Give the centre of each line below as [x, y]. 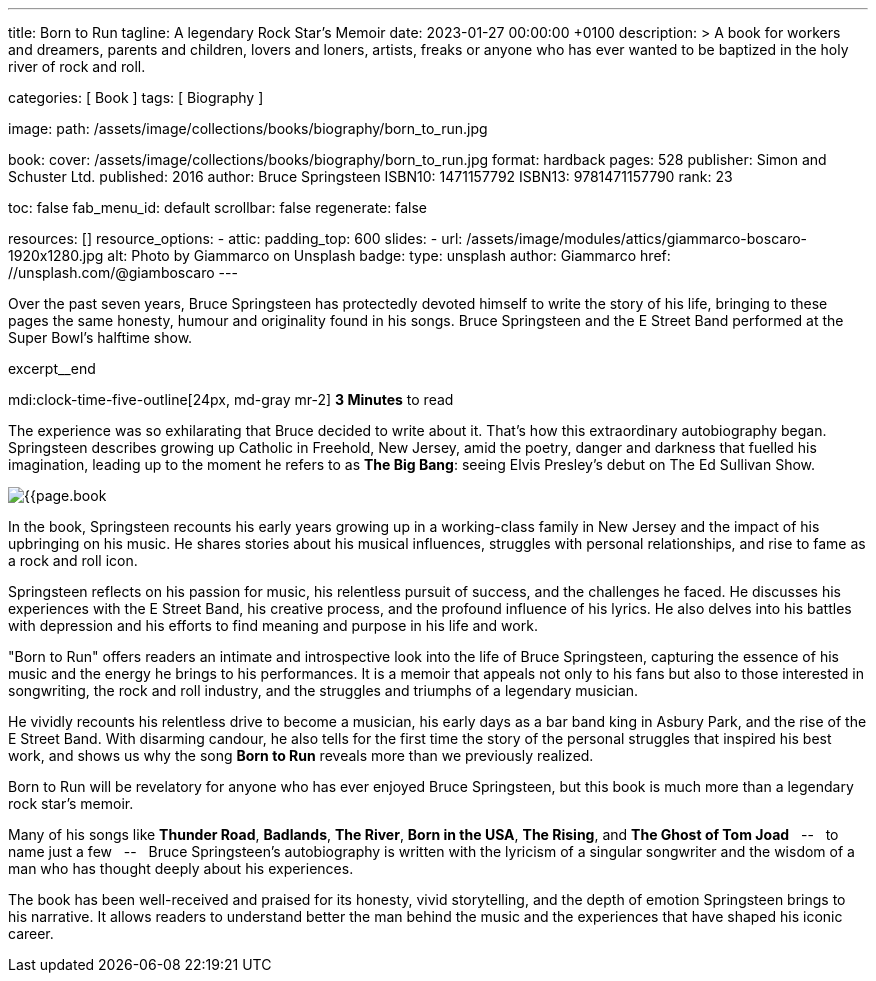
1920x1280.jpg [56, 255]
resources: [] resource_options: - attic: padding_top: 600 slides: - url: [235, 238]
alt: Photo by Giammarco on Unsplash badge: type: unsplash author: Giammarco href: [389, 255]
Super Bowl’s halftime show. [100, 337]
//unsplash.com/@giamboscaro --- [123, 272]
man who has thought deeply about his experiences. [181, 868]
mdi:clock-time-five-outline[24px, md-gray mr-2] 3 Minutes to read [231, 399]
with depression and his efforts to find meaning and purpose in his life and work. [273, 625]
